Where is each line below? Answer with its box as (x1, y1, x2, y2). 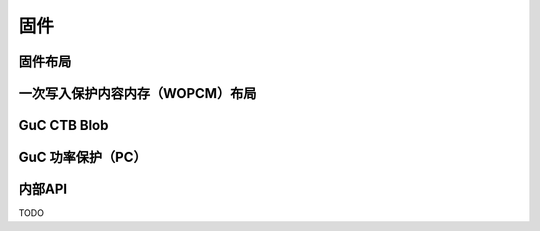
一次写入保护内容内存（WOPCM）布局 (18, 85, 257, 102)
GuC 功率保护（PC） (18, 149, 147, 166)
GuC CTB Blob (18, 117, 109, 134)
